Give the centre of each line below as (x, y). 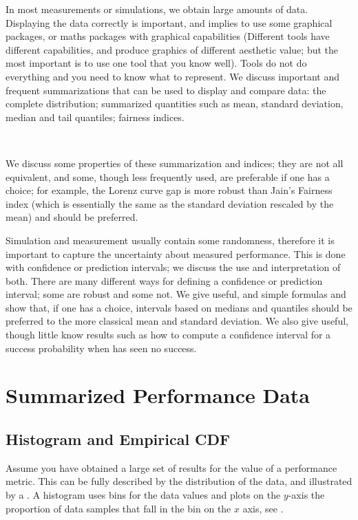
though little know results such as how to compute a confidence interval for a (168, 335)
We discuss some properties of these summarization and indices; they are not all (175, 163)
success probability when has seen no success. (101, 348)
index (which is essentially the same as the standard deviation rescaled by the (170, 203)
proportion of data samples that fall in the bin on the (118, 508)
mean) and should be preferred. (72, 217)
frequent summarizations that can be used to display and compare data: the (166, 90)
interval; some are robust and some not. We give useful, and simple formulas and (176, 294)
